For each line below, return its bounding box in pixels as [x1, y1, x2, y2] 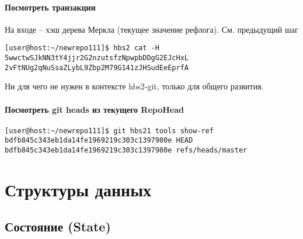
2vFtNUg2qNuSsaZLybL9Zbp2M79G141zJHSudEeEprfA [5, 63, 189, 72]
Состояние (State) [5, 217, 111, 235]
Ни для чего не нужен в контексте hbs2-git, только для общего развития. [5, 80, 264, 92]
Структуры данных [5, 177, 152, 201]
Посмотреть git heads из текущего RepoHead [5, 103, 184, 115]
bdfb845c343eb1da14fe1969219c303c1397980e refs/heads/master [5, 146, 248, 155]
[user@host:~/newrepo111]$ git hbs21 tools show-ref [5, 126, 214, 135]
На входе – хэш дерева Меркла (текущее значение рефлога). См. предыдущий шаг [5, 23, 298, 35]
